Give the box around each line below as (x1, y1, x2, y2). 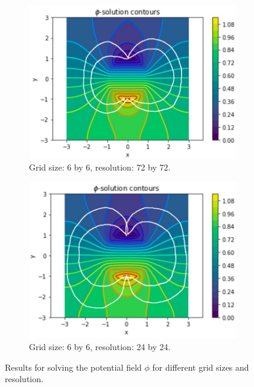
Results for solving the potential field (5, 360, 142, 373)
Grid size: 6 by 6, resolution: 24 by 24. (29, 340, 171, 353)
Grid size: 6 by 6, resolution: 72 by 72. (29, 161, 171, 174)
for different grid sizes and (152, 360, 249, 373)
